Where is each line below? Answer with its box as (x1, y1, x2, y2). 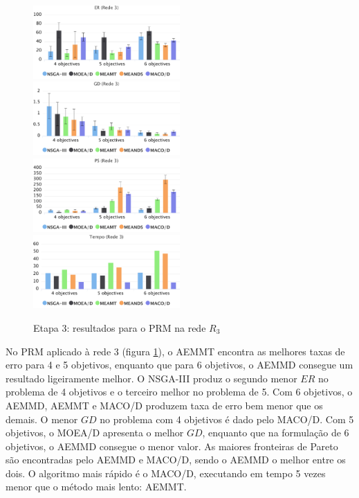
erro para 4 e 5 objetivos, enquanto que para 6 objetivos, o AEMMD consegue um (6, 357, 353, 372)
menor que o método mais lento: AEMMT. (6, 479, 187, 494)
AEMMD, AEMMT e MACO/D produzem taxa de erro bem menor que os (6, 398, 323, 412)
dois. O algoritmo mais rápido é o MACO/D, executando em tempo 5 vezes (6, 465, 326, 480)
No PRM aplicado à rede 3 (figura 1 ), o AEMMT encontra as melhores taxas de (6, 344, 345, 358)
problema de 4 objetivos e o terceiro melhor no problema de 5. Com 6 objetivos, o (6, 384, 353, 399)
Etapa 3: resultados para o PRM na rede (33, 320, 206, 335)
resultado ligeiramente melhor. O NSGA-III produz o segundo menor (6, 371, 297, 385)
